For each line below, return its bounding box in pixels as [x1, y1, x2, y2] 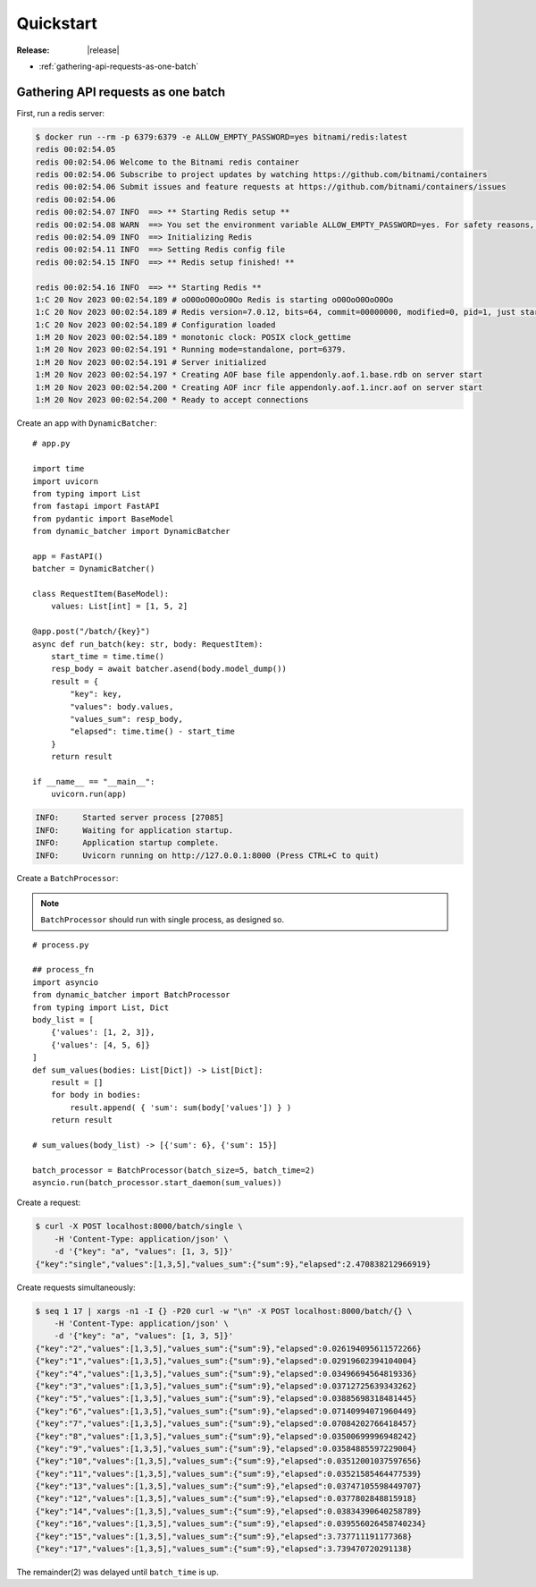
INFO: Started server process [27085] [35, 812, 224, 823]
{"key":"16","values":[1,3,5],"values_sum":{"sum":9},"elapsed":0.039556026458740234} [35, 1519, 427, 1529]
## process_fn [32, 964, 94, 975]
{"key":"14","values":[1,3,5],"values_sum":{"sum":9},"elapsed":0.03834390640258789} [35, 1506, 422, 1516]
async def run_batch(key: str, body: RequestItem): [32, 639, 264, 649]
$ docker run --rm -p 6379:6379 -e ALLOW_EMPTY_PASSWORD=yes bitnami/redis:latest [35, 132, 408, 142]
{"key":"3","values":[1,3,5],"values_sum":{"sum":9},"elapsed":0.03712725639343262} [35, 1380, 417, 1391]
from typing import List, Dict [32, 1002, 170, 1013]
